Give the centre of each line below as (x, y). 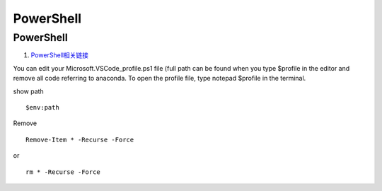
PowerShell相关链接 (59, 55)
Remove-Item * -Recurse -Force (80, 139)
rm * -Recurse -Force (63, 172)
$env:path (42, 107)
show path (28, 91)
